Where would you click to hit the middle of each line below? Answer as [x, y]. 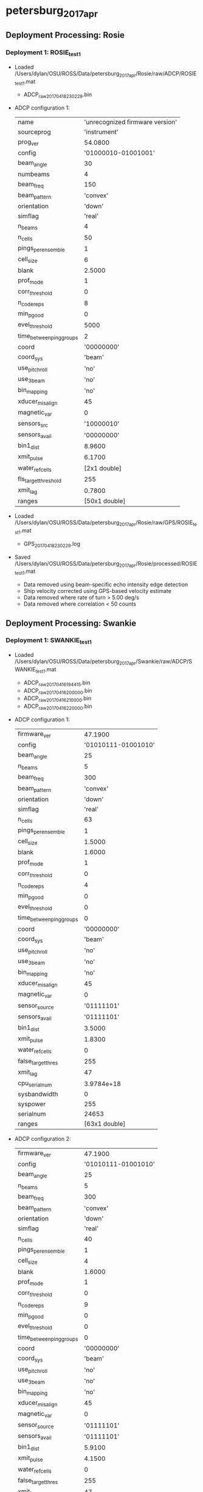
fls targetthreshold [40, 479]
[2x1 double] [103, 468]
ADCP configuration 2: [43, 1139]
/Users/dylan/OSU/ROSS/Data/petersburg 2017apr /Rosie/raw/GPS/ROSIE [104, 523]
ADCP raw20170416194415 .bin [57, 683]
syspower [32, 1104]
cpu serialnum [35, 1084]
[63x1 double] [105, 1124]
